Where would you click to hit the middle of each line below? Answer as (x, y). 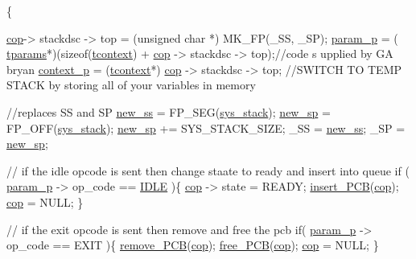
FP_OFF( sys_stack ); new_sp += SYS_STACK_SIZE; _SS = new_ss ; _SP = (206, 127)
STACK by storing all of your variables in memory (131, 85)
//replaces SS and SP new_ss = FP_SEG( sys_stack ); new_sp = (169, 111)
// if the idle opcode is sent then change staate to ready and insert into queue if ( (208, 170)
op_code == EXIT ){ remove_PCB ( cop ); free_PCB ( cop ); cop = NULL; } (193, 245)
